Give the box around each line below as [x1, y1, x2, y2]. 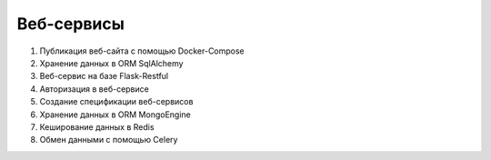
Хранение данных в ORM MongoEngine [39, 109, 191, 120]
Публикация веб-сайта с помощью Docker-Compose [39, 45, 245, 56]
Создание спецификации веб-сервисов [39, 96, 194, 107]
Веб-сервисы [16, 14, 125, 34]
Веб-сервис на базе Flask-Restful [39, 71, 168, 82]
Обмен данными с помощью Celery [39, 135, 178, 145]
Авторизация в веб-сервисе [39, 83, 149, 95]
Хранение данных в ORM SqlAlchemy [39, 57, 184, 68]
